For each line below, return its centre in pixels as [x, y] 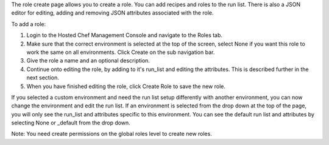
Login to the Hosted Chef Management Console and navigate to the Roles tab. [124, 35]
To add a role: [29, 24]
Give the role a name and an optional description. [88, 61]
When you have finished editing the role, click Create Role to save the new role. [126, 86]
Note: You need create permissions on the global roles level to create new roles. [112, 134]
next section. [43, 78]
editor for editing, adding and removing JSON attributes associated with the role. [112, 13]
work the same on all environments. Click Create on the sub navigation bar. [121, 52]
